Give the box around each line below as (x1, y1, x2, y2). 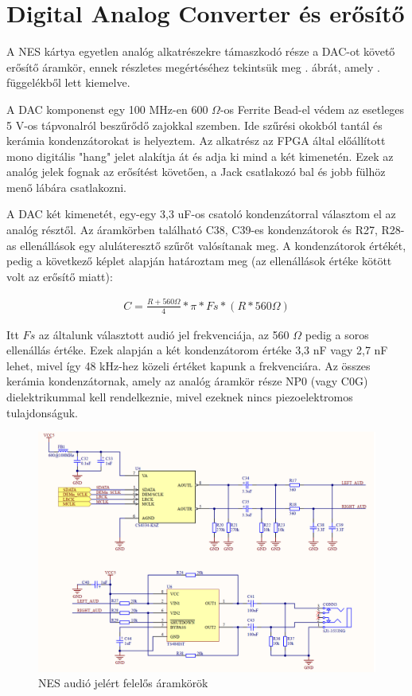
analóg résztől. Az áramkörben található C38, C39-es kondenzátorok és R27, (6, 221, 378, 238)
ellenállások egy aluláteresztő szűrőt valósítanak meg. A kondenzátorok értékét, (20, 237, 406, 253)
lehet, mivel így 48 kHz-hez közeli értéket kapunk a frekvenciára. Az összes (6, 357, 371, 373)
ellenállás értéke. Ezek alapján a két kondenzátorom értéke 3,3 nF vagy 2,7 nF (6, 342, 388, 358)
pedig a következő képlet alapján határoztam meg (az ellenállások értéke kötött (6, 252, 392, 269)
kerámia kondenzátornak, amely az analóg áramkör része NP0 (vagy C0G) (6, 373, 368, 389)
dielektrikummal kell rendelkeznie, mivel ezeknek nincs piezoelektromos (6, 388, 353, 405)
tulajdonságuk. (6, 404, 78, 420)
